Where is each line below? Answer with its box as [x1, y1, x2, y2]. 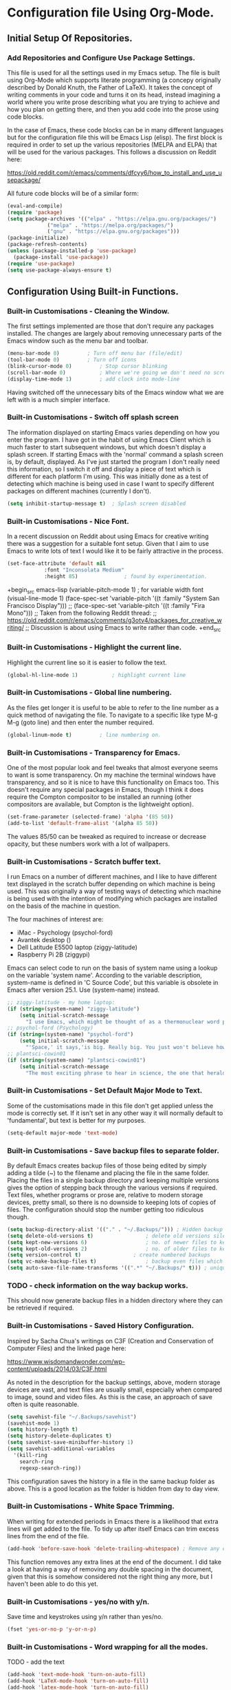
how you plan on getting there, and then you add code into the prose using [7, 105, 219, 113]
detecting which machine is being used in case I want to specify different [7, 479, 214, 487]
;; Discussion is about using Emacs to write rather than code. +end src [25, 624, 221, 633]
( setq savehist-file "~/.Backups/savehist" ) [7, 1413, 137, 1421]
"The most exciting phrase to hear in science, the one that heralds [25, 1070, 229, 1077]
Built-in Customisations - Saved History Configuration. [7, 1321, 195, 1331]
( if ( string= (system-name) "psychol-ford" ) [7, 1031, 134, 1038]
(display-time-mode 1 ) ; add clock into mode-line [7, 376, 180, 383]
